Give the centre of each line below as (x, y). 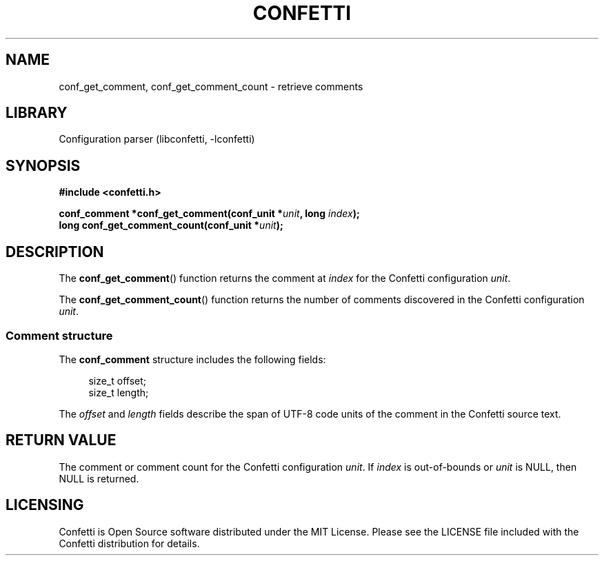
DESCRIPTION (55, 252)
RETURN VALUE (61, 440)
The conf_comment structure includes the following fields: (192, 359)
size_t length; (119, 392)
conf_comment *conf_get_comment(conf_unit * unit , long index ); (209, 214)
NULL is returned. (99, 478)
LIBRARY (37, 113)
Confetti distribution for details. (129, 543)
